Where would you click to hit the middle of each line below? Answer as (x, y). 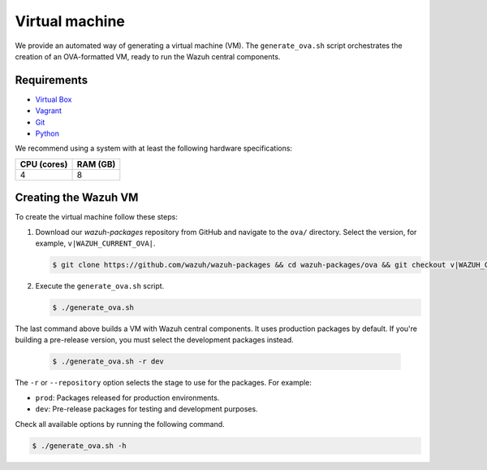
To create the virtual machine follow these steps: (96, 217)
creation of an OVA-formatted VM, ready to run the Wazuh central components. (148, 56)
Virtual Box (54, 99)
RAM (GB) (96, 164)
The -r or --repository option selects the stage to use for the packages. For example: (164, 383)
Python (47, 133)
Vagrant (49, 111)
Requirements (52, 80)
